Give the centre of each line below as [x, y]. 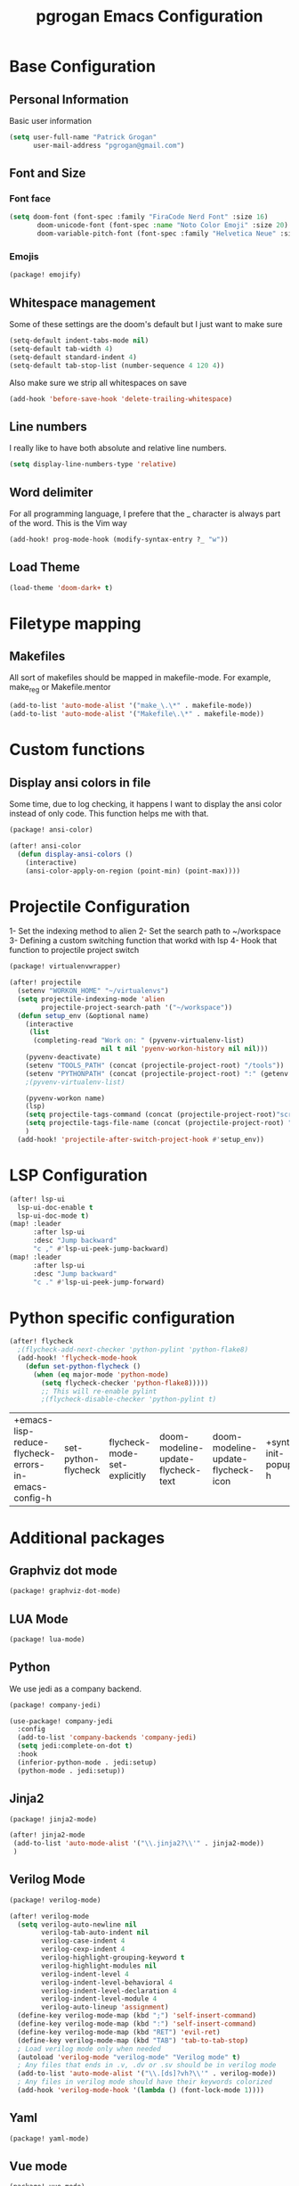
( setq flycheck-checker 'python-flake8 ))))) [125, 1383]
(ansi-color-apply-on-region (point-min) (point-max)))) [133, 871]
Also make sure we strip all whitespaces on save [98, 382]
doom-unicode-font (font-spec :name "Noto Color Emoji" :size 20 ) [163, 226]
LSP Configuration [79, 1175]
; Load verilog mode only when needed [89, 2049]
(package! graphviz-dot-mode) [65, 1591]
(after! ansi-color [45, 846]
